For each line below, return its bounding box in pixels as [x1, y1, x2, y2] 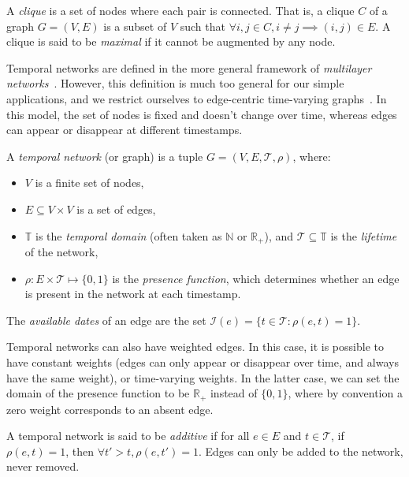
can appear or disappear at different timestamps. [6, 121, 243, 138]
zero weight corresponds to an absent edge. [6, 401, 214, 417]
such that [180, 17, 225, 34]
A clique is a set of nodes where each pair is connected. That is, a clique [6, 2, 355, 18]
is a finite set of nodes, [35, 174, 144, 191]
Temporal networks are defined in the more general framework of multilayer [6, 59, 372, 76]
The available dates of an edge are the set [6, 311, 206, 328]
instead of [210, 385, 258, 401]
